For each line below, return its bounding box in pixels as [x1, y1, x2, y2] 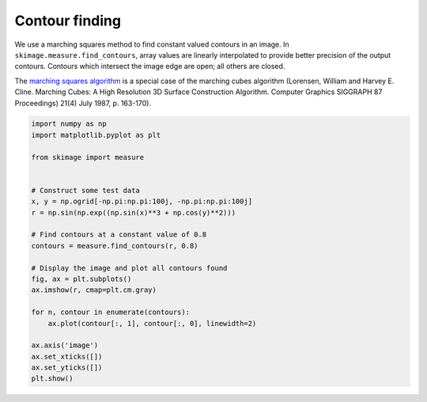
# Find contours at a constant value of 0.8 [31, 230, 207, 239]
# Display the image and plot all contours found [31, 264, 228, 272]
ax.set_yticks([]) [31, 363, 103, 372]
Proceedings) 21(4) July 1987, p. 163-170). [14, 98, 152, 108]
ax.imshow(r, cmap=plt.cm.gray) [31, 286, 157, 294]
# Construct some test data [31, 186, 140, 195]
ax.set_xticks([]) [31, 352, 103, 361]
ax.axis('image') [31, 341, 99, 350]
